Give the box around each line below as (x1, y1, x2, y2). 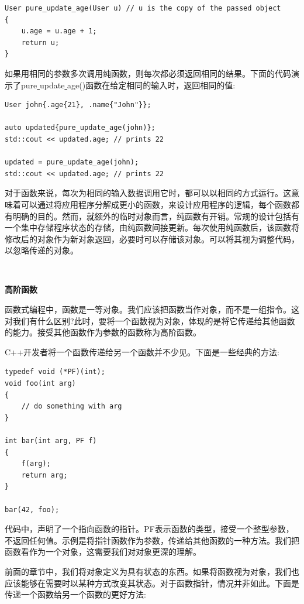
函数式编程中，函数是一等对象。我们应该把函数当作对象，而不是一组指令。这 (5, 303, 299, 315)
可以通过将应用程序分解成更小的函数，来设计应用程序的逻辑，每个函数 (20, 198, 291, 210)
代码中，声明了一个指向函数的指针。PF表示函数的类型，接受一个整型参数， (5, 523, 294, 535)
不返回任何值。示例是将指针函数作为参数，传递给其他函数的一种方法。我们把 (5, 534, 299, 546)
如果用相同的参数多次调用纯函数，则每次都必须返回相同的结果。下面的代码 (5, 67, 291, 79)
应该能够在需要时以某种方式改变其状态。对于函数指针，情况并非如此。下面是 (5, 576, 299, 589)
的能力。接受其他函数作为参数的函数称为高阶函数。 (5, 326, 201, 338)
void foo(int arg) (5, 379, 76, 388)
